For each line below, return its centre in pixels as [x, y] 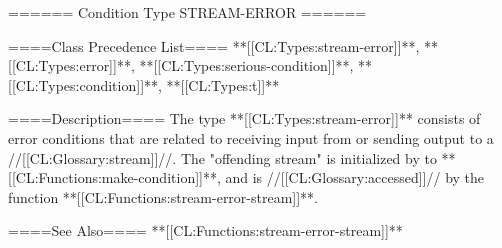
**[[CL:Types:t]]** [223, 84]
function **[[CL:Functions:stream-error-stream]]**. [163, 196]
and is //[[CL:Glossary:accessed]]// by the [355, 177]
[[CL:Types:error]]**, [71, 65]
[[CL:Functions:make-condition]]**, [114, 177]
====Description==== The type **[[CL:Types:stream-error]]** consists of [244, 118]
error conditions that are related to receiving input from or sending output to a [251, 137]
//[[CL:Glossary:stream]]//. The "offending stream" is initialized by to [222, 157]
